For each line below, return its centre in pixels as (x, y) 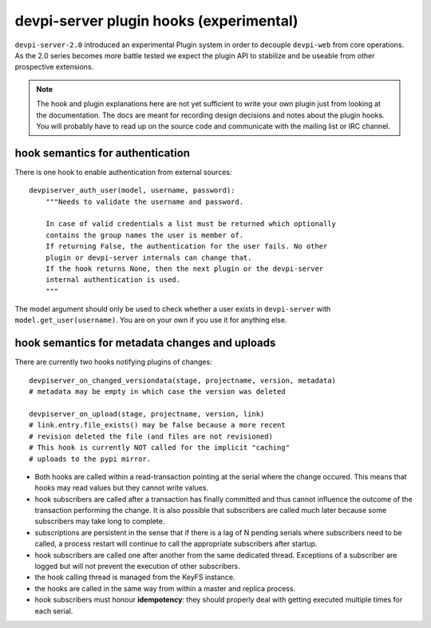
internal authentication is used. (113, 280)
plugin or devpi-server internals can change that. (148, 257)
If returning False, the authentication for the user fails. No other (186, 246)
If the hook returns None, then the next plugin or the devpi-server (184, 268)
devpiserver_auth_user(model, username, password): (132, 191)
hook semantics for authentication (103, 153)
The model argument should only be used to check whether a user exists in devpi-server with (173, 309)
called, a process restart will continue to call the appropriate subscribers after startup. (176, 544)
